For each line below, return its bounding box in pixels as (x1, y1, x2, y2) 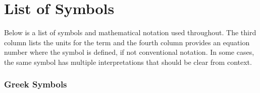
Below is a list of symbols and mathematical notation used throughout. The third (4, 27, 256, 38)
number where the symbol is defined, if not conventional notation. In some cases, (4, 47, 254, 57)
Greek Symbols (4, 78, 67, 90)
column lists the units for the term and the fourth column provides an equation (4, 37, 250, 47)
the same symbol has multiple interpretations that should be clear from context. (4, 56, 252, 67)
